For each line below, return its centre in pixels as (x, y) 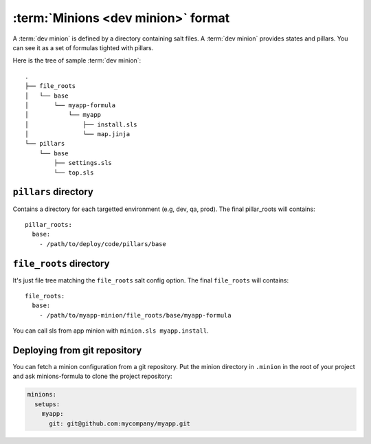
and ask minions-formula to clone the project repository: (92, 376)
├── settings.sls (83, 163)
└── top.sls (74, 173)
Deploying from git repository (77, 350)
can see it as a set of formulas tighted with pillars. (83, 47)
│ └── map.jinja (78, 134)
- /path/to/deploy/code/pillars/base (102, 244)
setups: (47, 404)
